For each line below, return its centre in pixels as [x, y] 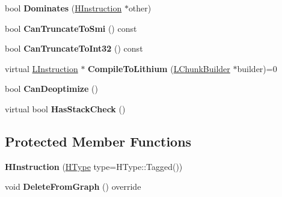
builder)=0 [257, 68]
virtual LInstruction [41, 68]
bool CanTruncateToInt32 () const [74, 48]
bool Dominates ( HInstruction [63, 8]
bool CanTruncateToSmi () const [71, 28]
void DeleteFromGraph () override [73, 186]
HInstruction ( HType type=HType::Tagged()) [94, 166]
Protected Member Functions [98, 141]
